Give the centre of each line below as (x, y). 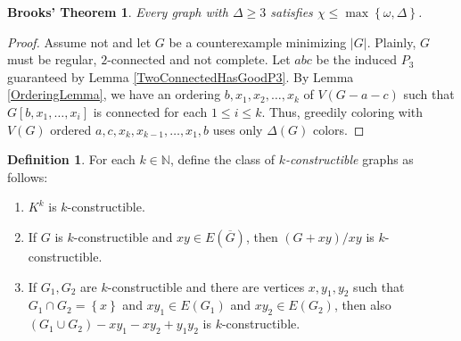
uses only (238, 129)
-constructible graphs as (350, 159)
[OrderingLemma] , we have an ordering (114, 94)
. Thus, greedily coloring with (342, 111)
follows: (28, 176)
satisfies (292, 12)
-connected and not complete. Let (199, 59)
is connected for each (150, 111)
